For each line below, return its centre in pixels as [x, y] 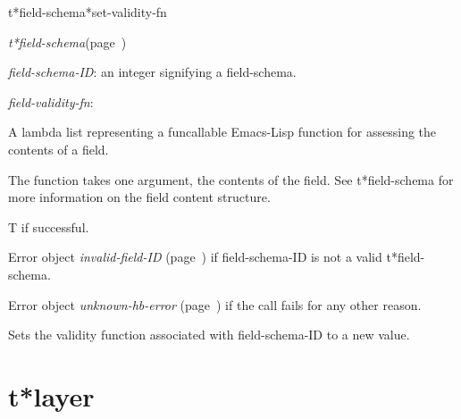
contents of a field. [59, 149]
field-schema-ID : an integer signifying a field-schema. [152, 72]
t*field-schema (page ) [67, 42]
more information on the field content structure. [139, 197]
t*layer [51, 395]
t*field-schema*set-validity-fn [88, 12]
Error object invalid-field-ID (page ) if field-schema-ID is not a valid [195, 257]
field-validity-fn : [51, 101]
